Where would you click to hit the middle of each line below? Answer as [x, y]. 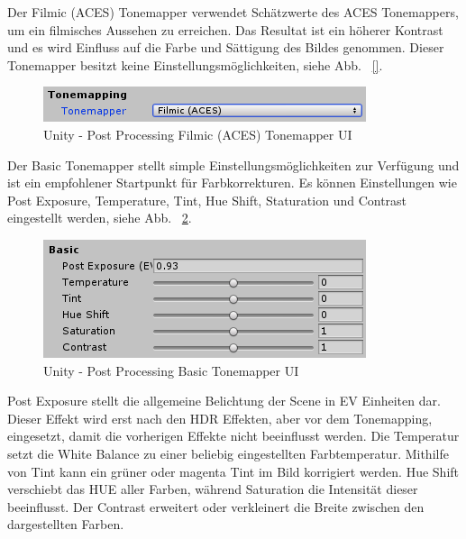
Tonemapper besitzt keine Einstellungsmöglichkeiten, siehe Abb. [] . [195, 64]
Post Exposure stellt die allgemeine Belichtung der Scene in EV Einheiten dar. [224, 401]
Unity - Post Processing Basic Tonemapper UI [171, 370]
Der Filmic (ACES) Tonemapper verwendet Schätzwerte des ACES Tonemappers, [233, 12]
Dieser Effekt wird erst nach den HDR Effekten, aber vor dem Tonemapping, [220, 418]
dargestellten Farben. [66, 524]
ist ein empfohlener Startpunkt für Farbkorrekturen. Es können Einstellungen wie [232, 183]
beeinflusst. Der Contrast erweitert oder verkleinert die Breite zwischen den [216, 506]
